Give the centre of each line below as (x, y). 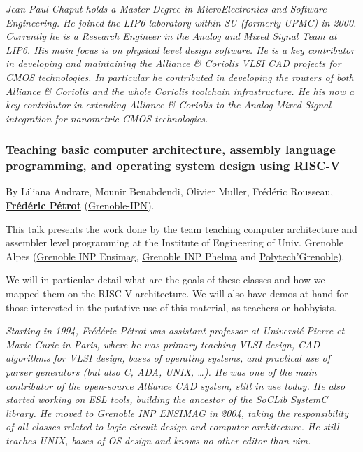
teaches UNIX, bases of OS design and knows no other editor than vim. (158, 440)
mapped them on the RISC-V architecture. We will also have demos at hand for (177, 294)
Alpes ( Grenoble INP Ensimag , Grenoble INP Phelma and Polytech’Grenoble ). (175, 256)
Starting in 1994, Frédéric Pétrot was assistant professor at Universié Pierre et (175, 331)
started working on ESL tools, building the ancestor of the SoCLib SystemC (167, 399)
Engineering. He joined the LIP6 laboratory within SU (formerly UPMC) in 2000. (181, 22)
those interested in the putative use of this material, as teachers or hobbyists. (171, 307)
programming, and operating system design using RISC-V (173, 165)
